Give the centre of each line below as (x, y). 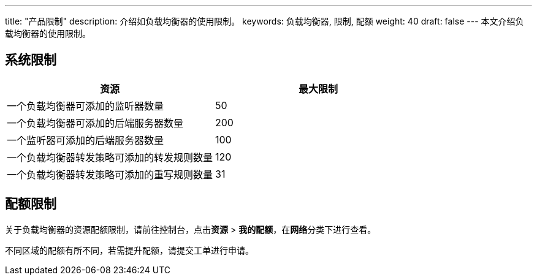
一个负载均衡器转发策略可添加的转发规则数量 (110, 157)
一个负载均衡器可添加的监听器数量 (86, 106)
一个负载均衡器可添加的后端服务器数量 (95, 123)
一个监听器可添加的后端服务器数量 (86, 140)
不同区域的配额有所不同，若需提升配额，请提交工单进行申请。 (129, 250)
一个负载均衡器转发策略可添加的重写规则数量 (110, 174)
